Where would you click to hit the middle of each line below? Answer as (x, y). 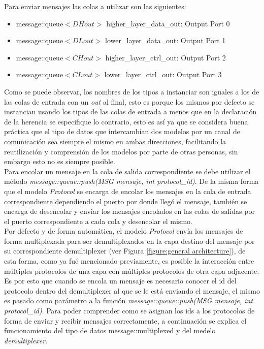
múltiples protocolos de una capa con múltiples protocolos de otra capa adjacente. (132, 271)
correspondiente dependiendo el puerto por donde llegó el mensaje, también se (126, 201)
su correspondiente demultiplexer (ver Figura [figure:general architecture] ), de (125, 251)
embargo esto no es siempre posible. (60, 161)
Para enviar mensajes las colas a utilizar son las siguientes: (95, 6)
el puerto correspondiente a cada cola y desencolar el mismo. (98, 221)
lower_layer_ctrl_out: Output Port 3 (163, 74)
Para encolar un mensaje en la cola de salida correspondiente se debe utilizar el (127, 171)
